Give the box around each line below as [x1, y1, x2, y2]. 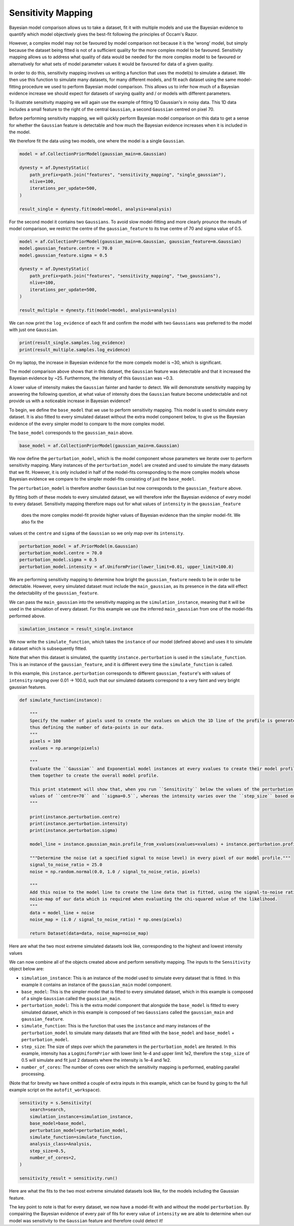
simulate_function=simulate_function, [29, 1134, 123, 1140]
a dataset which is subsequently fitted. [9, 645, 88, 651]
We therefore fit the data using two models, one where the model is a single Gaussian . [9, 138, 185, 144]
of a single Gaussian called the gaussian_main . [21, 996, 122, 1001]
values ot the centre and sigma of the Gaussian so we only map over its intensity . [9, 530, 185, 536]
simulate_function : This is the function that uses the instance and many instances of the [21, 1023, 211, 1029]
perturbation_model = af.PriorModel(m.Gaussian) [19, 543, 139, 549]
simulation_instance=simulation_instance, [29, 1114, 133, 1119]
